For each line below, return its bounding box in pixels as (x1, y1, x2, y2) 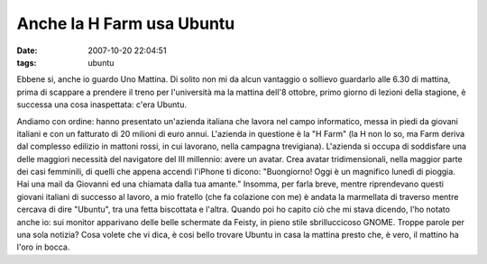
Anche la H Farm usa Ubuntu (16, 14, 235, 33)
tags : (16, 57, 37, 68)
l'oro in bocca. (16, 241, 70, 252)
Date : (16, 45, 38, 56)
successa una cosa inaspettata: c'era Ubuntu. (16, 99, 187, 110)
